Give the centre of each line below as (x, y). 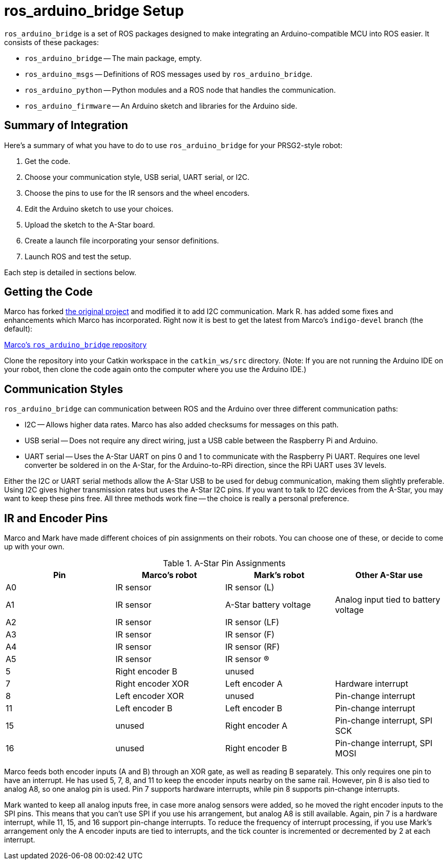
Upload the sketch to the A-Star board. (90, 224)
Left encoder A (254, 684)
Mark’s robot (279, 575)
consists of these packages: (51, 42)
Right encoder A (257, 726)
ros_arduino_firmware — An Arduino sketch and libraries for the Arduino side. (161, 106)
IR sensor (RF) (253, 647)
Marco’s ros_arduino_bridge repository (76, 345)
